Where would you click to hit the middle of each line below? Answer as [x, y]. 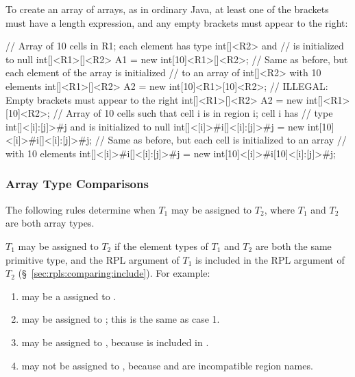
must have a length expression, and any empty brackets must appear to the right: [177, 22]
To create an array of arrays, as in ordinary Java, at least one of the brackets [167, 9]
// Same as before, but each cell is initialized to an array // [221, 140]
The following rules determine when [81, 209]
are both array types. [50, 223]
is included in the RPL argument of [270, 259]
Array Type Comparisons [77, 184]
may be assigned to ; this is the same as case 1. [121, 319]
